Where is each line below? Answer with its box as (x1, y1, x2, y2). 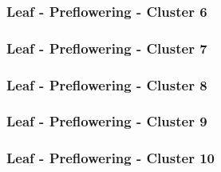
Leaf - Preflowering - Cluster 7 (6, 38, 207, 58)
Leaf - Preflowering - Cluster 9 (6, 111, 207, 131)
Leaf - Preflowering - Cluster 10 (6, 148, 215, 168)
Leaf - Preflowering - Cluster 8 (6, 74, 207, 94)
